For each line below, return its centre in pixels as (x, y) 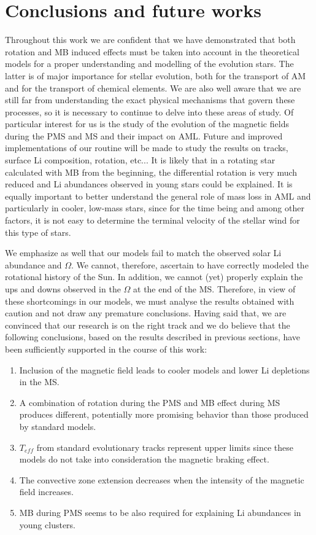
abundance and (33, 264)
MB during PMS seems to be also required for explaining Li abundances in (160, 512)
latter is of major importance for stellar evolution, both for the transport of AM (156, 75)
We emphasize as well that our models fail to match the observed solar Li (143, 253)
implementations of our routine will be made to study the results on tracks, (147, 148)
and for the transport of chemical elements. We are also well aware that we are (153, 88)
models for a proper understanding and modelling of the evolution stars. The (149, 64)
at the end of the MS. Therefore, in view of (214, 289)
